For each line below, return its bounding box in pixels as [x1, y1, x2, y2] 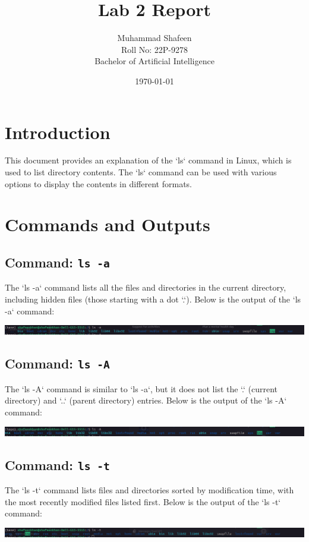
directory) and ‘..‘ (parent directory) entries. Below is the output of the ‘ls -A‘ [5, 394, 287, 406]
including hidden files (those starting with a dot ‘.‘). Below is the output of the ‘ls [5, 292, 301, 305]
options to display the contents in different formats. [5, 177, 192, 190]
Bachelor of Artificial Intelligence [94, 55, 215, 67]
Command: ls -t [5, 455, 110, 474]
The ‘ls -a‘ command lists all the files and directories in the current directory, [5, 281, 286, 294]
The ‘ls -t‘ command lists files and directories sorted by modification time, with [5, 484, 294, 496]
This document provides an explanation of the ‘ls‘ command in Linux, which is [5, 154, 292, 166]
